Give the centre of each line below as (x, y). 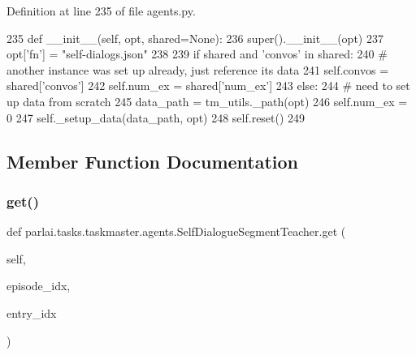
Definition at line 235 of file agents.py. (101, 11)
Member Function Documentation (153, 161)
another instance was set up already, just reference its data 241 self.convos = (198, 69)
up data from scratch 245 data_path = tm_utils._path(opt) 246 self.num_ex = (207, 101)
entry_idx (32, 312)
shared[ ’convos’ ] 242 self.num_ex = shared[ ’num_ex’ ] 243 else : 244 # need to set (208, 86)
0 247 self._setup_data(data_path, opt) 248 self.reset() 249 (156, 117)
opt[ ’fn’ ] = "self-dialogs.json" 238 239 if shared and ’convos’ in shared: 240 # (197, 54)
